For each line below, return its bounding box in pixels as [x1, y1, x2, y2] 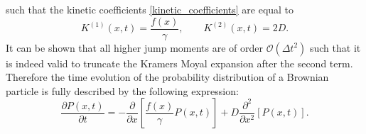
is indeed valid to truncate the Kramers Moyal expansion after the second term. [6, 55, 353, 70]
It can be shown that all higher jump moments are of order [6, 40, 263, 55]
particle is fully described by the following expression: [6, 83, 239, 98]
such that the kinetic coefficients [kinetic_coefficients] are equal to [6, 2, 294, 16]
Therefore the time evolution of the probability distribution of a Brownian [6, 69, 329, 84]
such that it [309, 40, 361, 55]
